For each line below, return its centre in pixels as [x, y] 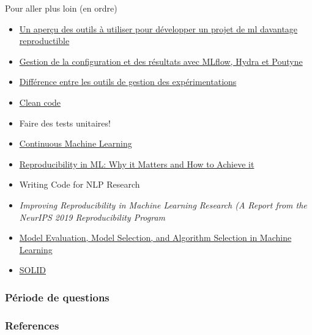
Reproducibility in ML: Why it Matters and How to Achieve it [137, 164]
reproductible [44, 41]
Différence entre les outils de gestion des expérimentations [128, 82]
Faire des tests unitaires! [65, 123]
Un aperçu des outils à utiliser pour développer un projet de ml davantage [158, 28]
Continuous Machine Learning [76, 143]
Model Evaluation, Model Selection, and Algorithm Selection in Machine [155, 237]
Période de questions [57, 297]
